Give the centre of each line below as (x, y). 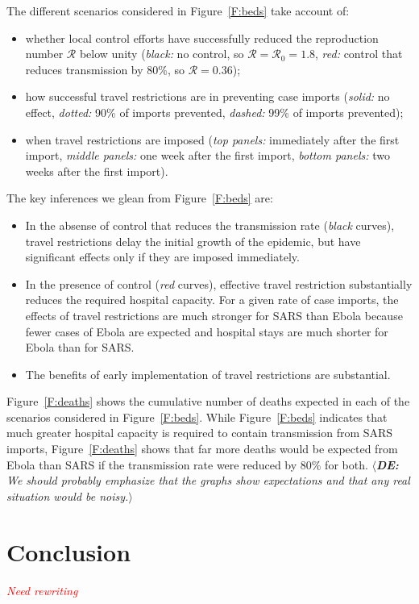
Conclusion (69, 551)
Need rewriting (42, 590)
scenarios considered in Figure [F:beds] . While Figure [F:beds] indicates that (197, 417)
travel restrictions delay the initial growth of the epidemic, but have (193, 241)
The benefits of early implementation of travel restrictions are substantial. (208, 374)
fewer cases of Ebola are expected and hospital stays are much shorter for (207, 331)
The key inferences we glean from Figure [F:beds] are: (140, 198)
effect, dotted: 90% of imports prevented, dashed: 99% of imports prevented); (214, 112)
